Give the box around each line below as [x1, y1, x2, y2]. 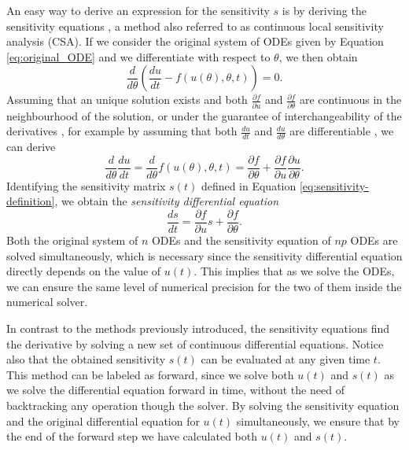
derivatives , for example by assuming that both [6, 123, 238, 139]
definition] [6, 193, 55, 209]
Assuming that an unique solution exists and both [6, 91, 248, 108]
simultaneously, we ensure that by [236, 412, 400, 429]
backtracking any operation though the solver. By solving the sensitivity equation [6, 397, 400, 413]
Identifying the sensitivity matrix [6, 177, 166, 194]
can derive [6, 138, 56, 155]
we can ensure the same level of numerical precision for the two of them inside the [6, 278, 402, 294]
